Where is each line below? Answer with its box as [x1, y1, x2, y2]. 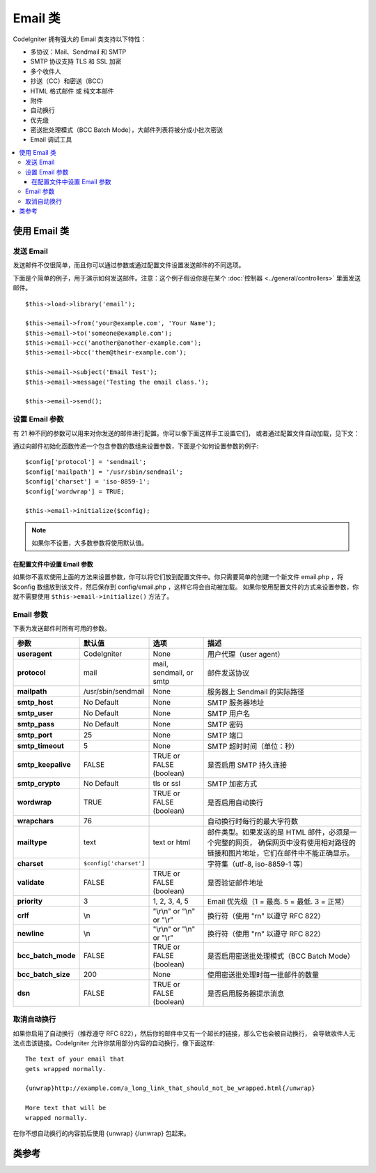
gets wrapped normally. [25, 1065, 107, 1073]
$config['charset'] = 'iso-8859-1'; [25, 478, 150, 486]
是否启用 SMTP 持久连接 [207, 760, 288, 770]
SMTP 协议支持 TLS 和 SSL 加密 [30, 57, 122, 66]
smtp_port [17, 730, 52, 740]
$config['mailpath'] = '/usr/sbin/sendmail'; [25, 468, 184, 476]
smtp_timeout [17, 740, 64, 750]
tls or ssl [152, 778, 181, 788]
